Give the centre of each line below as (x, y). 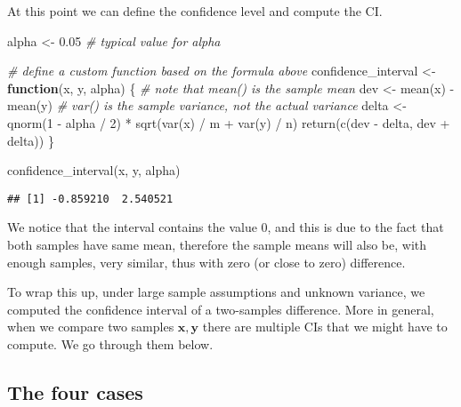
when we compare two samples (91, 327)
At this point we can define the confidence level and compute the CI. (195, 11)
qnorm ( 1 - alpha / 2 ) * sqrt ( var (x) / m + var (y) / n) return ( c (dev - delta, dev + (229, 122)
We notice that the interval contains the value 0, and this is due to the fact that (226, 227)
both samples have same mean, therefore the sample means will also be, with (217, 244)
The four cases (75, 391)
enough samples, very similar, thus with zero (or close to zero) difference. (206, 262)
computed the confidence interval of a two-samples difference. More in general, (221, 309)
